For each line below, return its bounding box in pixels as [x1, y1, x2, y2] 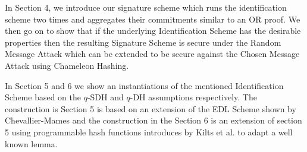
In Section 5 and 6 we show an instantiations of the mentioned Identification [5, 79, 284, 91]
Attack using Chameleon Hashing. [5, 59, 129, 71]
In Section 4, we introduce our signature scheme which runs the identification [5, 1, 287, 13]
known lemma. [5, 137, 58, 150]
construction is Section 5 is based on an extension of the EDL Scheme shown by [5, 102, 296, 115]
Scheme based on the [5, 91, 82, 103]
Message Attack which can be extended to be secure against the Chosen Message [5, 47, 300, 60]
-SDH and [87, 91, 124, 103]
